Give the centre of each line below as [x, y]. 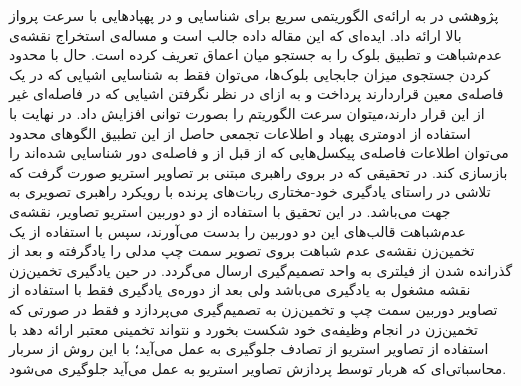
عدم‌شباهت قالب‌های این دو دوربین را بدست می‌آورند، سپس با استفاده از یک [237, 230]
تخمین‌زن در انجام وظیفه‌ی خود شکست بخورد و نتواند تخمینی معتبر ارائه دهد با [243, 328]
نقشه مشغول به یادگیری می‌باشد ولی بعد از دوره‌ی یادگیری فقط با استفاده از [240, 289]
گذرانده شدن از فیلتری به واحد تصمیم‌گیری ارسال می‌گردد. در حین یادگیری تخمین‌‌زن [261, 269]
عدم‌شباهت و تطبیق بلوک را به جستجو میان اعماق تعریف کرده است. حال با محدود [256, 54]
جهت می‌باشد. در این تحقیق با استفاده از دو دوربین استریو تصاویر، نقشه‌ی [230, 210]
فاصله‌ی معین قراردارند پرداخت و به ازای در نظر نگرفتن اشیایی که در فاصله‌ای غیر [256, 93]
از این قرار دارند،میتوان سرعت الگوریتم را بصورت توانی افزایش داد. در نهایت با [247, 112]
